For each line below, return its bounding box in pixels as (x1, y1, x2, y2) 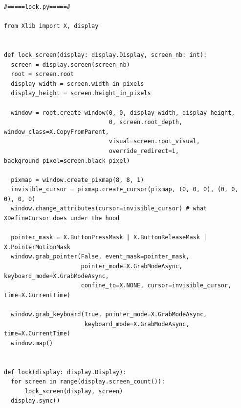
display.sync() (11, 397, 60, 405)
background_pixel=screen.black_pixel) (4, 157, 130, 164)
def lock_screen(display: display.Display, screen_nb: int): (4, 51, 207, 58)
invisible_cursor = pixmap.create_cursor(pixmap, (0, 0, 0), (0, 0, (11, 186, 239, 193)
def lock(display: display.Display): (4, 368, 127, 376)
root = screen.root (11, 71, 74, 78)
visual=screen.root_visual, (109, 138, 200, 145)
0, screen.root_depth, (109, 119, 183, 126)
